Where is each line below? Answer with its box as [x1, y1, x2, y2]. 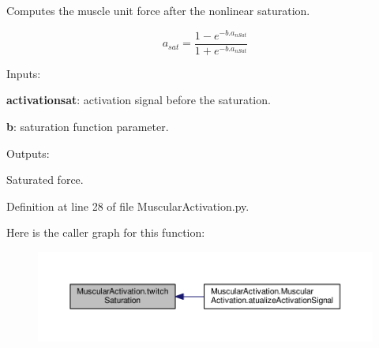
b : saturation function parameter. [6, 118, 169, 134]
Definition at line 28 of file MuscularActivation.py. [6, 197, 250, 214]
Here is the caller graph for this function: [6, 224, 205, 241]
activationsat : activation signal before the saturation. [6, 92, 271, 108]
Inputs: [6, 65, 41, 81]
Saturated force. [6, 171, 84, 188]
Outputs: [6, 144, 50, 161]
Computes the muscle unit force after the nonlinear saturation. [6, 2, 310, 18]
